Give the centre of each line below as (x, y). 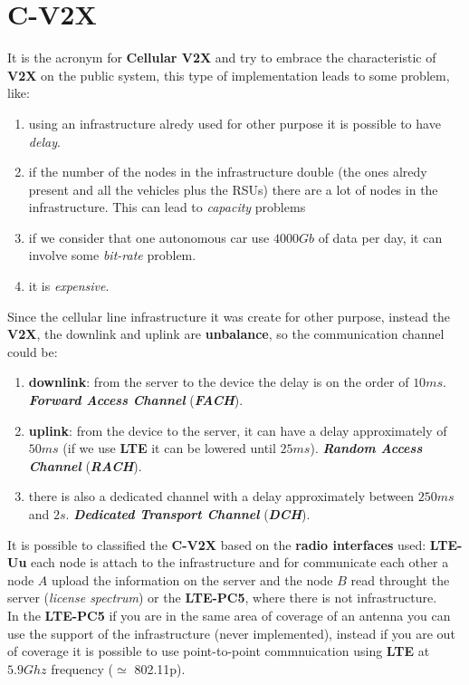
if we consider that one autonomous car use (149, 237)
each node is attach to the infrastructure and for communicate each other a (240, 562)
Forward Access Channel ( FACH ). (136, 400)
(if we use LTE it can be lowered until (169, 448)
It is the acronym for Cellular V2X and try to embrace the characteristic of (222, 58)
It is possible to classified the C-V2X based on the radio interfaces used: (217, 544)
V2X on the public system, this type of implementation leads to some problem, (229, 75)
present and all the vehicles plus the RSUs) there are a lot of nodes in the (233, 189)
